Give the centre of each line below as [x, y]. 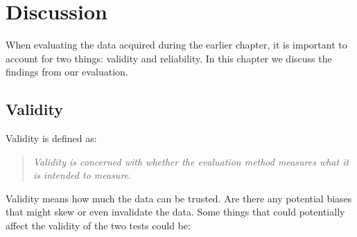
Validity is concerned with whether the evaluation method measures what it [191, 161]
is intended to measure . [82, 175]
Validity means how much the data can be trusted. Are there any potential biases [179, 198]
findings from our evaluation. [67, 72]
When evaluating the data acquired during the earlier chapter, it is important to [176, 45]
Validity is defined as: [51, 138]
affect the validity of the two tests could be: [98, 226]
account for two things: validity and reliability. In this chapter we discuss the [169, 58]
